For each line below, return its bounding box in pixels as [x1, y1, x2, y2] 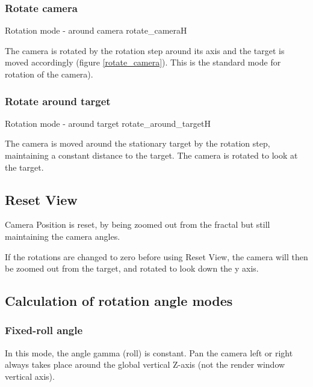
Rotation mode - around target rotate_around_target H [5, 117, 211, 129]
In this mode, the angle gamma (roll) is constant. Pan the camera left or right [5, 346, 293, 359]
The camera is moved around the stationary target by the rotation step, [5, 137, 270, 150]
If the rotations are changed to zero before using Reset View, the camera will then [5, 250, 308, 263]
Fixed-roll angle [5, 323, 83, 338]
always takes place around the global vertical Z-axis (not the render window [5, 358, 285, 371]
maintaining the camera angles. [5, 230, 120, 242]
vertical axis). [5, 370, 55, 382]
